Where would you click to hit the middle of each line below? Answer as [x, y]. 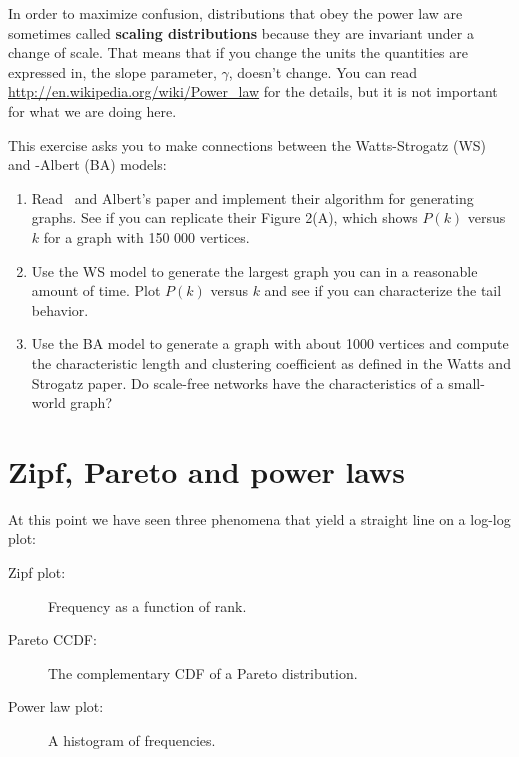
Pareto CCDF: [52, 639]
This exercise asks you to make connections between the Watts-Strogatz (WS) [247, 144]
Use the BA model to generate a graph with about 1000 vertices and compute [270, 343]
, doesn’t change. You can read [323, 71]
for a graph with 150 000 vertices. [146, 236]
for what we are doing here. [92, 110]
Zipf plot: [37, 572]
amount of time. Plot [96, 290]
